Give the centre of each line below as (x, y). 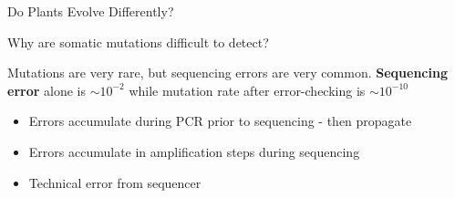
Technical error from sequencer (115, 182)
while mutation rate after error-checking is (247, 90)
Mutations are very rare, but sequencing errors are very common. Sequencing (227, 73)
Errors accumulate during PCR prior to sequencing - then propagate (220, 121)
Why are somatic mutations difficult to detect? (138, 42)
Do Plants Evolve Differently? (91, 11)
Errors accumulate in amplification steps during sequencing (194, 151)
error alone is (47, 90)
